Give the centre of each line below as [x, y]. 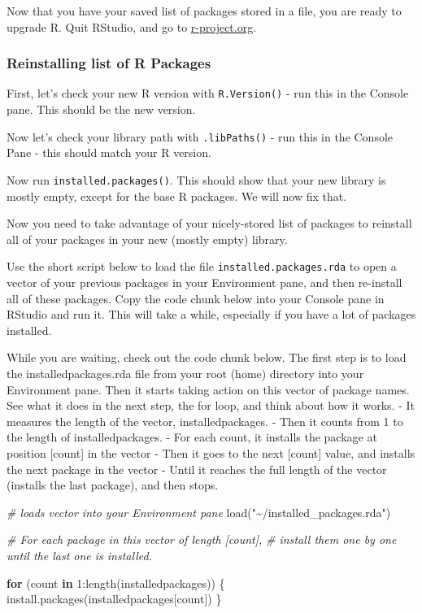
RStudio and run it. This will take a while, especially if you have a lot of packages [211, 314]
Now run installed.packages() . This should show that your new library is [196, 179]
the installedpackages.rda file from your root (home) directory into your [185, 373]
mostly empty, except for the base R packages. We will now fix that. [177, 196]
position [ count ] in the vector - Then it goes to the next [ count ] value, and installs [211, 452]
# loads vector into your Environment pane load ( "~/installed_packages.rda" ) [199, 512]
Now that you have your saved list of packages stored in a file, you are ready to [204, 11]
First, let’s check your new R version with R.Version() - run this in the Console [208, 93]
